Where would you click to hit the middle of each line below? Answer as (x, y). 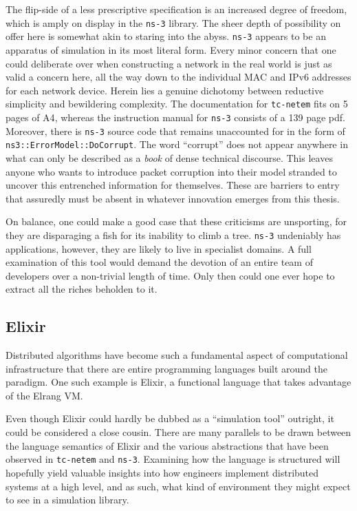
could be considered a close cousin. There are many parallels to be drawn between (178, 432)
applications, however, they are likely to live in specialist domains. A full (159, 248)
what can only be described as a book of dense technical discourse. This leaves (169, 157)
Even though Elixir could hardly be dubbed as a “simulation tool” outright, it (170, 418)
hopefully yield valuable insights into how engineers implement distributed (162, 472)
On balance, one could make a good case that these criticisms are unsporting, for (176, 221)
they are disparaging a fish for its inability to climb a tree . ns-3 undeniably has (173, 234)
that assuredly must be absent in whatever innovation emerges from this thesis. (173, 198)
